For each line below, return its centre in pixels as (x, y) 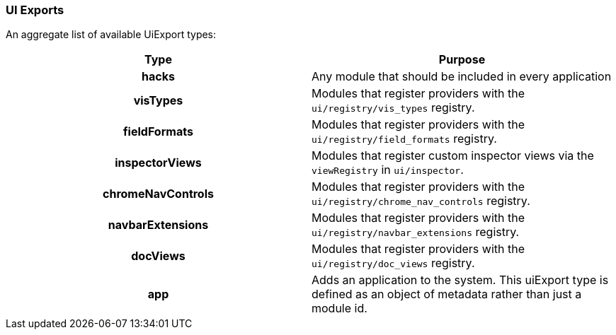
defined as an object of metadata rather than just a (447, 294)
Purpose (462, 60)
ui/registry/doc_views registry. (393, 263)
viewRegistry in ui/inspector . (388, 170)
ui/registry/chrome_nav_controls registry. (421, 201)
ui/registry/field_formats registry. (404, 139)
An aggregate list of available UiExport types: (111, 35)
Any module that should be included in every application (462, 77)
